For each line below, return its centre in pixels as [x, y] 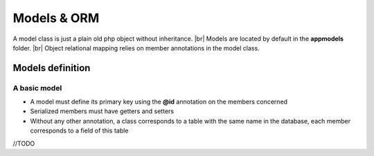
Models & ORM [56, 18]
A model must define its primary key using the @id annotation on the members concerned [159, 102]
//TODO [24, 143]
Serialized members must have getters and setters [102, 111]
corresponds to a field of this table [79, 130]
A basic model [37, 88]
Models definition [52, 68]
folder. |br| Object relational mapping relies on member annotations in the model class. [136, 48]
